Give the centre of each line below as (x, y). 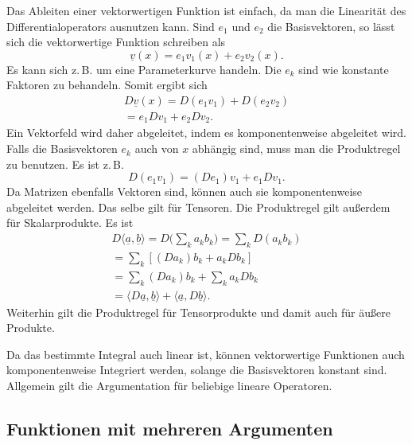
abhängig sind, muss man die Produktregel (296, 148)
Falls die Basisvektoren (62, 148)
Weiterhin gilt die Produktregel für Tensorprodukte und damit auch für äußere (198, 312)
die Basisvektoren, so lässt (331, 26)
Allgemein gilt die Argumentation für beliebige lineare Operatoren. (169, 385)
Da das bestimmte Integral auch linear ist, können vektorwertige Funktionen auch (206, 354)
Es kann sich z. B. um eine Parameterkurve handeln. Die (144, 69)
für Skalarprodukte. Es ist (70, 222)
